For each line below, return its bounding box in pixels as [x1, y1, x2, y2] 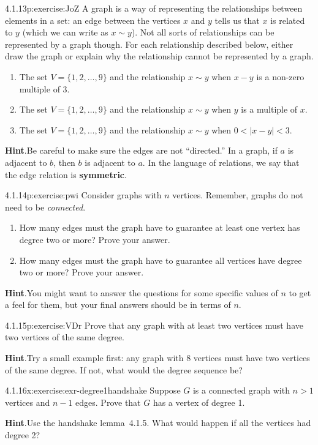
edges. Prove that [75, 395, 141, 408]
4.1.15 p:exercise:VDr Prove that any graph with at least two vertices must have [5, 318, 303, 331]
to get [289, 286, 311, 299]
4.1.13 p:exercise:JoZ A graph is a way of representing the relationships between [5, 2, 303, 14]
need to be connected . [5, 200, 86, 213]
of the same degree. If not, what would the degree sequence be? [5, 363, 243, 376]
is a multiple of [241, 103, 298, 116]
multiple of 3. [19, 82, 70, 95]
